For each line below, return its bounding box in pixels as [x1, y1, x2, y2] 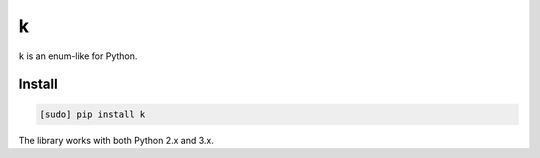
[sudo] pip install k [39, 108, 146, 120]
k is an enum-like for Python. [18, 50, 138, 62]
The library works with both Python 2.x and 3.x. [18, 134, 215, 146]
